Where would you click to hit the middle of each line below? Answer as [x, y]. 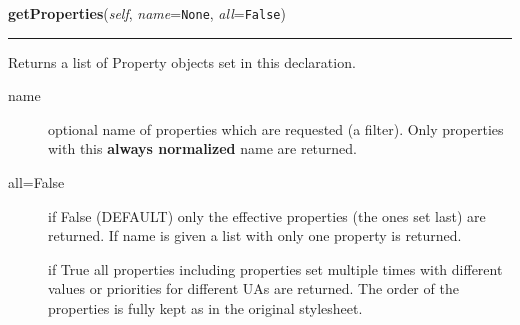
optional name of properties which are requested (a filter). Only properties [276, 128]
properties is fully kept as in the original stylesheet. [205, 308]
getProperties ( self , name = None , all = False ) [147, 13]
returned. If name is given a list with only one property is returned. [255, 235]
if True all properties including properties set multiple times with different [275, 268]
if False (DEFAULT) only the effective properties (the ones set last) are [267, 215]
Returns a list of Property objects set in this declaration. [182, 61]
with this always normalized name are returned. [203, 148]
